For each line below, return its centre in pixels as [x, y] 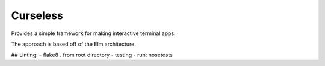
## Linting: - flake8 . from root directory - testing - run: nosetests [92, 55]
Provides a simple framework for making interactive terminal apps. [93, 33]
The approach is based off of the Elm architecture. [74, 44]
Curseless [37, 15]
